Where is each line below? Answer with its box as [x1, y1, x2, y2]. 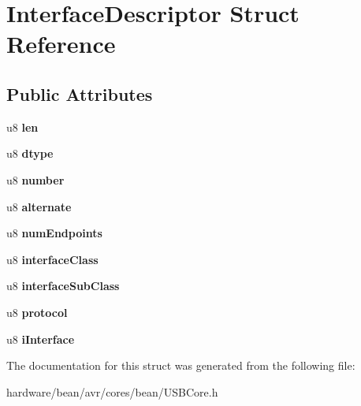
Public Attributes [6, 81, 153, 106]
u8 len [6, 118, 39, 135]
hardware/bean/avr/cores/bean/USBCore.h [6, 383, 218, 400]
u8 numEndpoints [6, 225, 102, 241]
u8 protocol [6, 304, 68, 320]
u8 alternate [6, 198, 72, 214]
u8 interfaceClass [6, 251, 99, 267]
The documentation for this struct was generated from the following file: [6, 357, 355, 374]
